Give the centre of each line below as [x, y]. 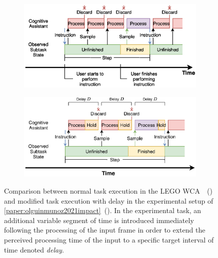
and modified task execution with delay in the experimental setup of [109, 200]
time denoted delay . [34, 249]
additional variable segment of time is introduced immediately [99, 220]
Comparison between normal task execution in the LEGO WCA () [108, 191]
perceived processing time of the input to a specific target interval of [109, 240]
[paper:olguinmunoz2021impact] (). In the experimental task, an [103, 210]
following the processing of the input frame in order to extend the [105, 230]
